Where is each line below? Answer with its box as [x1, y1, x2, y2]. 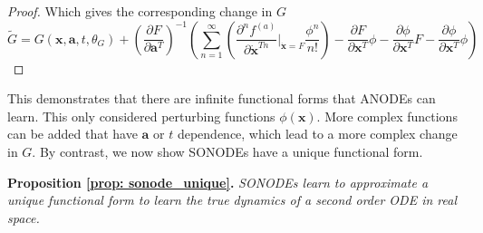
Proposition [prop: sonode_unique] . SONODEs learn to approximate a [7, 172, 429, 191]
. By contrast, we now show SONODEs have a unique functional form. [32, 141, 423, 160]
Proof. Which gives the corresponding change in [7, 2, 273, 20]
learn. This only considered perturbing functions [7, 106, 275, 125]
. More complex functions [316, 106, 458, 125]
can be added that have [7, 124, 138, 143]
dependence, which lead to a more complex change [177, 124, 458, 143]
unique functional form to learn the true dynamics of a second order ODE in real [7, 190, 458, 209]
